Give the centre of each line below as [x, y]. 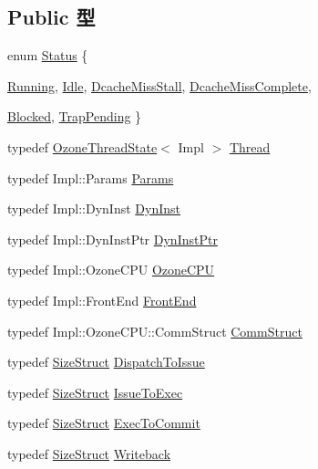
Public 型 [51, 17]
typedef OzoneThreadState [82, 146]
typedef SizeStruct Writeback [89, 453]
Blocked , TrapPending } [75, 116]
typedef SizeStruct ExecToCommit [104, 423]
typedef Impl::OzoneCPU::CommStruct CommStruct [155, 331]
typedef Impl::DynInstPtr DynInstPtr [113, 239]
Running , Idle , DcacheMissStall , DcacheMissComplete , [159, 85]
